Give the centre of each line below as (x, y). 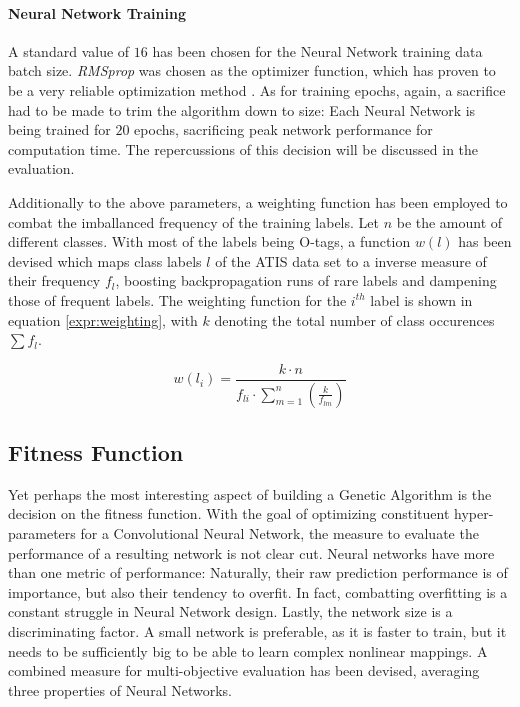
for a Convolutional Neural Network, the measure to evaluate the (279, 533)
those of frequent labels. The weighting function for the (177, 299)
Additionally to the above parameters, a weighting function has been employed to (258, 201)
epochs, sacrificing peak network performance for (283, 129)
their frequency (54, 280)
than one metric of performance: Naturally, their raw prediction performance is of (258, 572)
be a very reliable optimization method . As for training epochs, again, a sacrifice (257, 89)
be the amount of (449, 221)
